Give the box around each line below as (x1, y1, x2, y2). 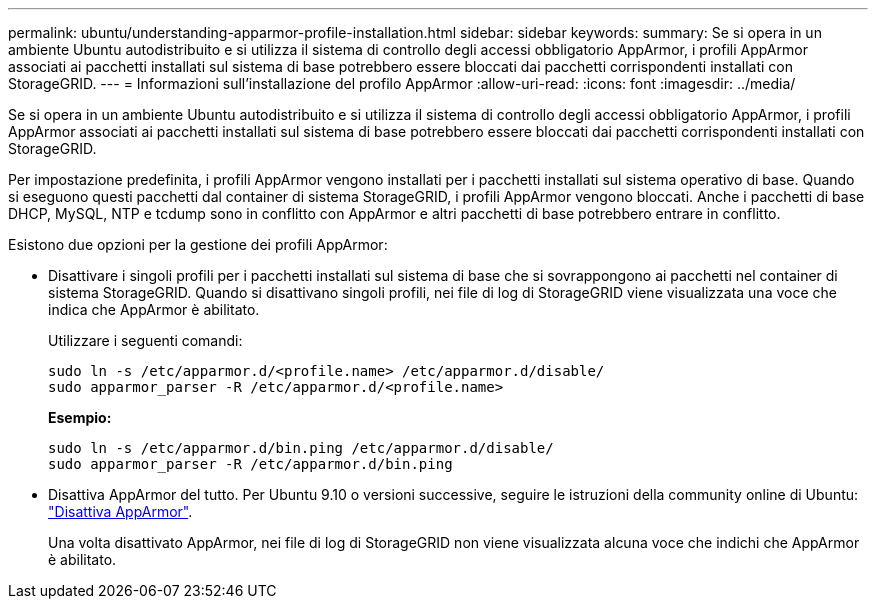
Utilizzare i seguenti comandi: (48, 332, 243, 349)
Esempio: (48, 409, 112, 426)
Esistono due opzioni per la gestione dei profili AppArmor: (8, 236, 388, 253)
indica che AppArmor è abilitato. (48, 301, 260, 318)
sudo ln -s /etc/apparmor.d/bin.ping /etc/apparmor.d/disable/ (48, 440, 554, 456)
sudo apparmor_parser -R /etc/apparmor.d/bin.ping (48, 456, 453, 472)
